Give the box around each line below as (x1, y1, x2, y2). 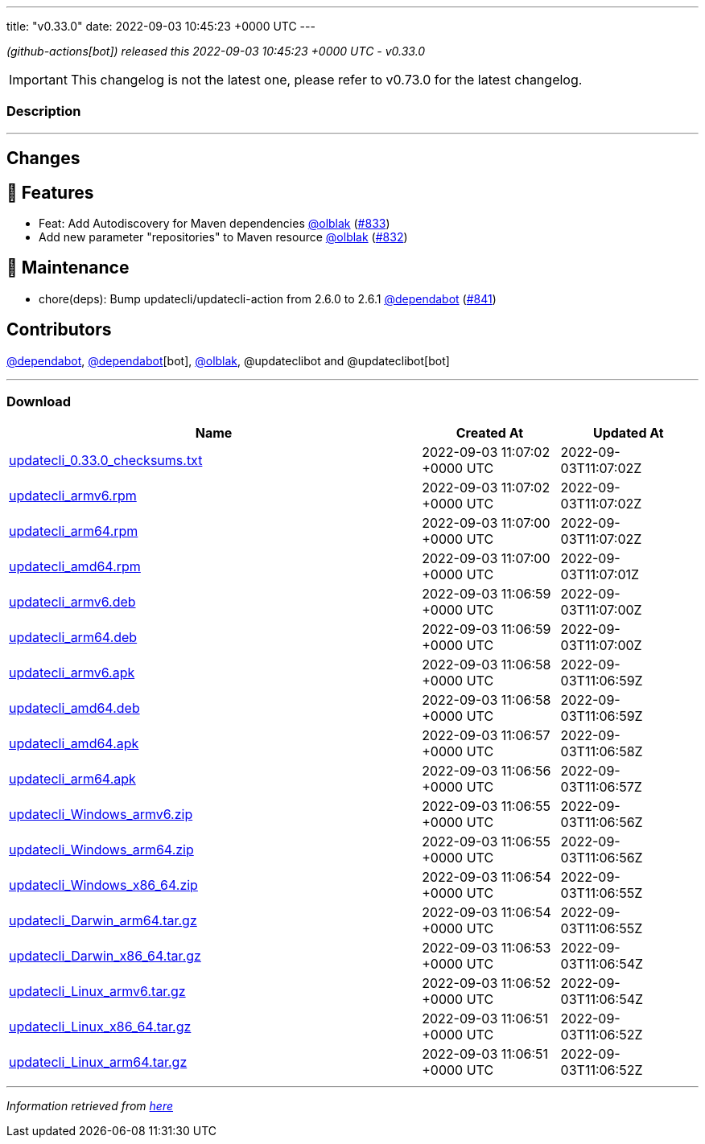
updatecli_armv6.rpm (9, 488, 137, 504)
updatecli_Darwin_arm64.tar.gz (9, 912, 197, 929)
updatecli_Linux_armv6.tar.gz (9, 983, 186, 1000)
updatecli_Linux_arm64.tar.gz (9, 1054, 188, 1071)
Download (6, 393, 72, 410)
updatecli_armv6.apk (9, 665, 135, 681)
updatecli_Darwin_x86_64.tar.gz (9, 948, 201, 965)
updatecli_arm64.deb (9, 629, 138, 646)
